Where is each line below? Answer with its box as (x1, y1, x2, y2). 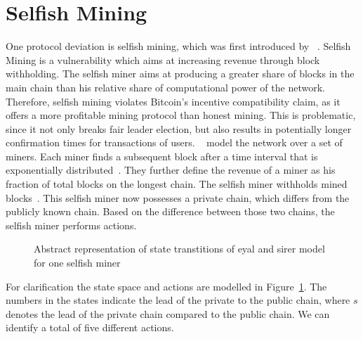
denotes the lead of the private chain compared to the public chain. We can (6, 306, 330, 321)
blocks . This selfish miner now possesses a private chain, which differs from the (6, 190, 350, 205)
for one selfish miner (34, 255, 121, 270)
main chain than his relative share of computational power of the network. (6, 79, 325, 94)
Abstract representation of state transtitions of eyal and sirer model (34, 241, 325, 256)
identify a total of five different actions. (6, 320, 174, 335)
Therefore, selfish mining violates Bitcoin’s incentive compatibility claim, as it (6, 94, 341, 108)
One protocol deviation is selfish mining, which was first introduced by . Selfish (6, 39, 351, 53)
